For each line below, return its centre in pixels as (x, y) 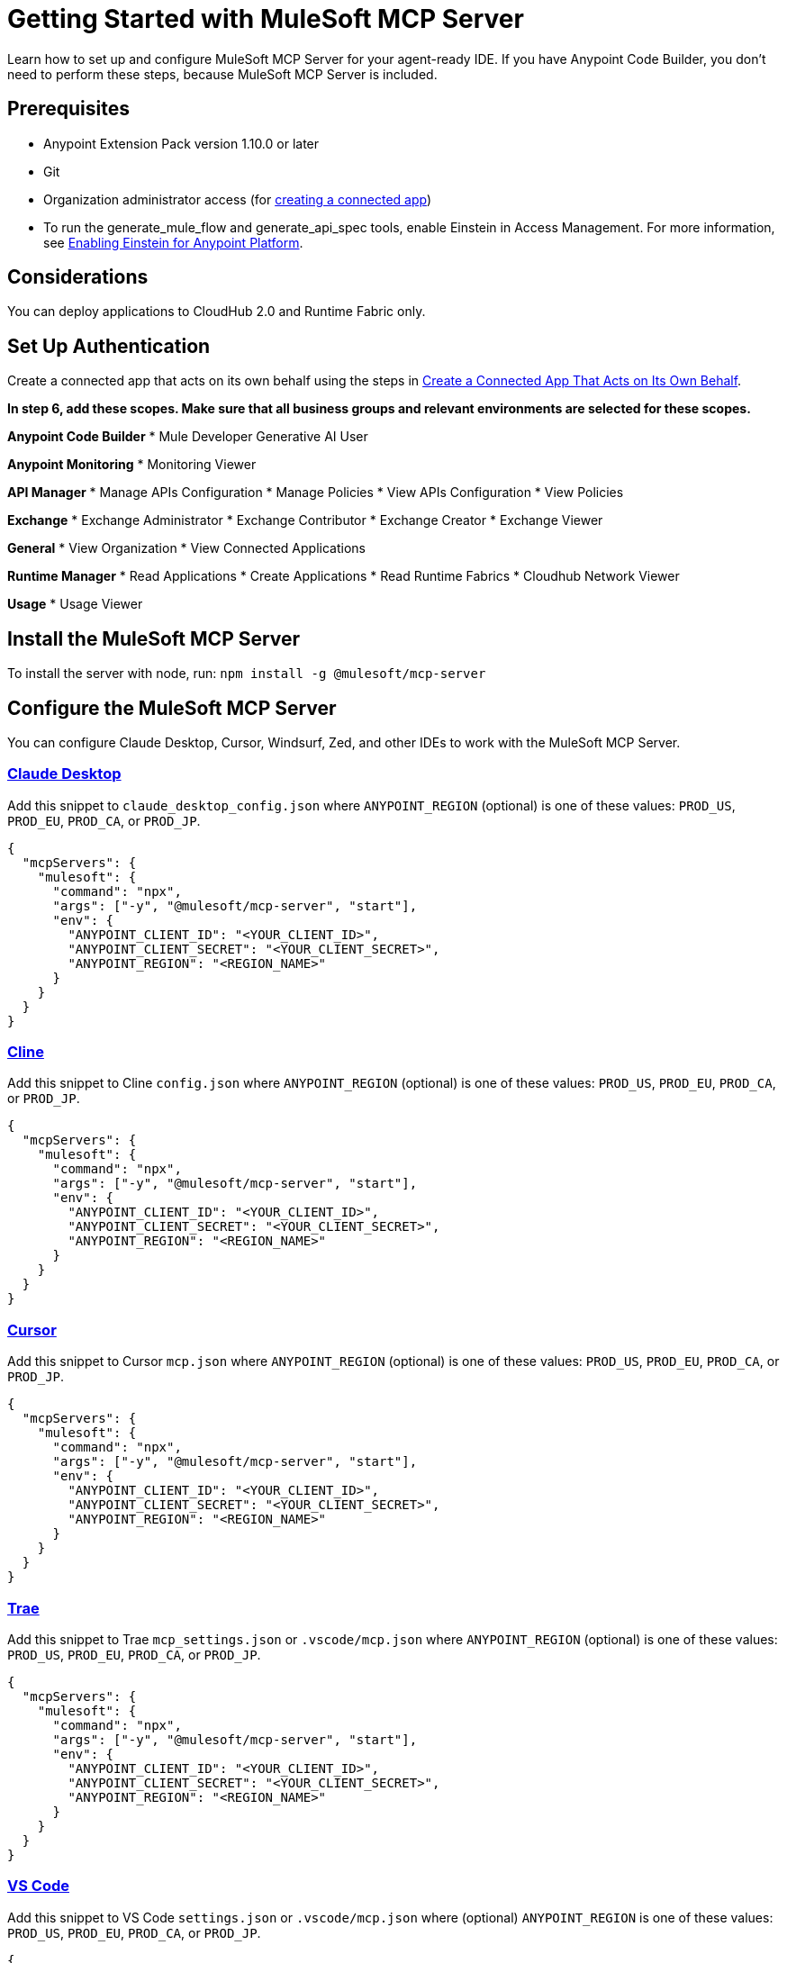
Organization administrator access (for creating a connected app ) (238, 199)
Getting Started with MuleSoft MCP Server (266, 19)
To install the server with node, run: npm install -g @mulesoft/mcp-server (247, 674)
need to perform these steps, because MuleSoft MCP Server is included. (222, 74)
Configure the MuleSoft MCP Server (172, 708)
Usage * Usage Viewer (75, 604)
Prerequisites (68, 109)
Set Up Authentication (109, 346)
